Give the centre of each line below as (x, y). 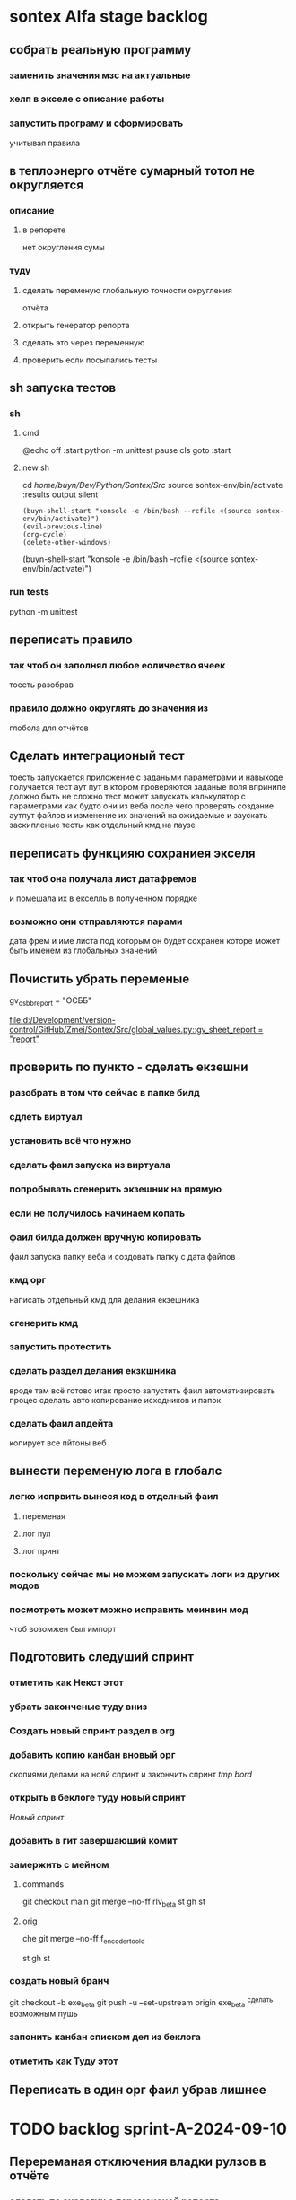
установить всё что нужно (70, 1141)
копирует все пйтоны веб (58, 1443)
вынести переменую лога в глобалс (116, 1471)
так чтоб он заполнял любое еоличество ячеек (118, 665)
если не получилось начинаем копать (97, 1213)
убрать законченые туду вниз (78, 1707)
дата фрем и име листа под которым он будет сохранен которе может (145, 941)
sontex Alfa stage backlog (109, 17)
